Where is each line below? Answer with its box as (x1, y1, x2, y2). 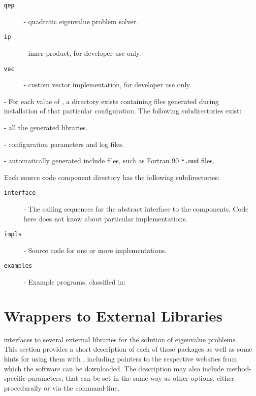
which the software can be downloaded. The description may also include (4, 363, 224, 373)
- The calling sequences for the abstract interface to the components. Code (24, 204, 249, 214)
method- (226, 363, 252, 373)
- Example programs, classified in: (24, 277, 126, 287)
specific (4, 373, 26, 383)
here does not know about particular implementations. (24, 213, 188, 223)
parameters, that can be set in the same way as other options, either (28, 373, 234, 383)
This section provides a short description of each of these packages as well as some (4, 344, 253, 354)
